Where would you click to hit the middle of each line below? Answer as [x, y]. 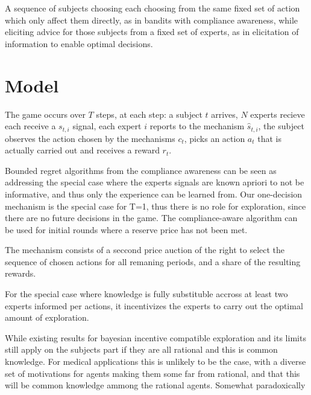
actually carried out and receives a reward [82, 150]
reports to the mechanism [197, 126]
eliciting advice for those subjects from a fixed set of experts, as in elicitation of [152, 32]
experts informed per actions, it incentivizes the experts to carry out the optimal [154, 305]
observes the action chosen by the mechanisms [90, 138]
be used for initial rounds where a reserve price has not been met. [126, 229]
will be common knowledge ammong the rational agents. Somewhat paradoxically [155, 385]
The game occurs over [45, 114]
